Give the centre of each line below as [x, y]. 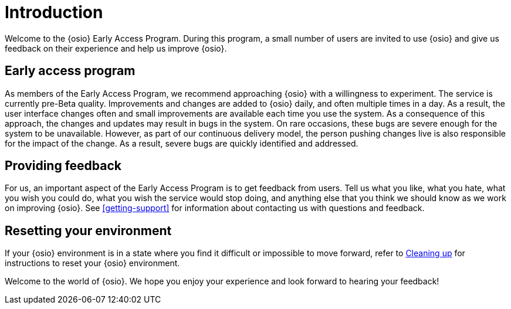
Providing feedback [63, 166]
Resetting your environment [88, 230]
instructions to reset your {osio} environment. [92, 263]
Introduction [54, 12]
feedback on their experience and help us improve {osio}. [116, 48]
